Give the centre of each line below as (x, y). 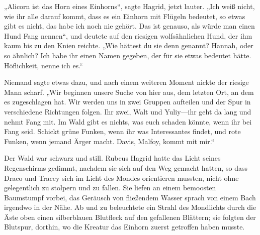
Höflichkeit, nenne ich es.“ (44, 65)
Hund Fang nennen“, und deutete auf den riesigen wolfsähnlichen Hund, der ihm (128, 35)
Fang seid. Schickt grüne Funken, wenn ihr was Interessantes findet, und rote (122, 131)
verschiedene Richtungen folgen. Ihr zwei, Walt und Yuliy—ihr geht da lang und (128, 111)
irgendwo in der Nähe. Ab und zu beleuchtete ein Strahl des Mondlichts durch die (130, 207)
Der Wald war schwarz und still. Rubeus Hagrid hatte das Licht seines (112, 158)
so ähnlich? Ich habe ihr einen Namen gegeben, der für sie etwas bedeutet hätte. (128, 55)
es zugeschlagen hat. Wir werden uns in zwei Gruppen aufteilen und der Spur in (127, 102)
